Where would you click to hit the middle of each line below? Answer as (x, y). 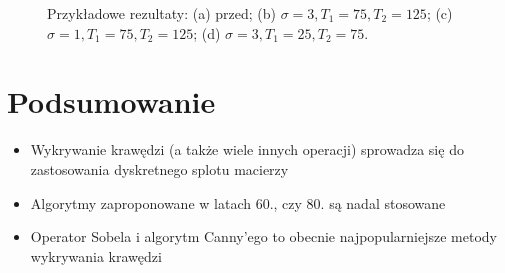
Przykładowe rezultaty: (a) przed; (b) (162, 13)
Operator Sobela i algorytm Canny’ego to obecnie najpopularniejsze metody (263, 236)
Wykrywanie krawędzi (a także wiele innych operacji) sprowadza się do (247, 149)
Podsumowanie (111, 101)
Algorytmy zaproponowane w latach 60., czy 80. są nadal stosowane (238, 202)
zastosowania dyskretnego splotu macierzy (159, 168)
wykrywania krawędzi (96, 255)
